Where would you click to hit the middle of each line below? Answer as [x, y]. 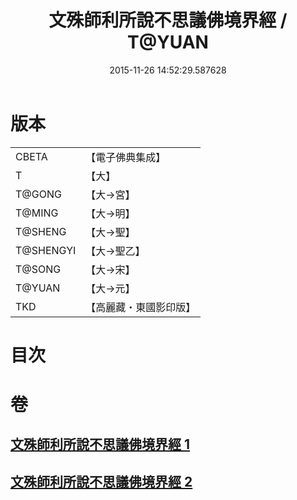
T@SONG [38, 269]
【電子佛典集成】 [126, 157]
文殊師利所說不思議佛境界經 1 [100, 444]
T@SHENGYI [46, 250]
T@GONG [38, 194]
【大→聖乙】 [115, 251]
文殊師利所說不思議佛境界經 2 [101, 481]
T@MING [37, 213]
